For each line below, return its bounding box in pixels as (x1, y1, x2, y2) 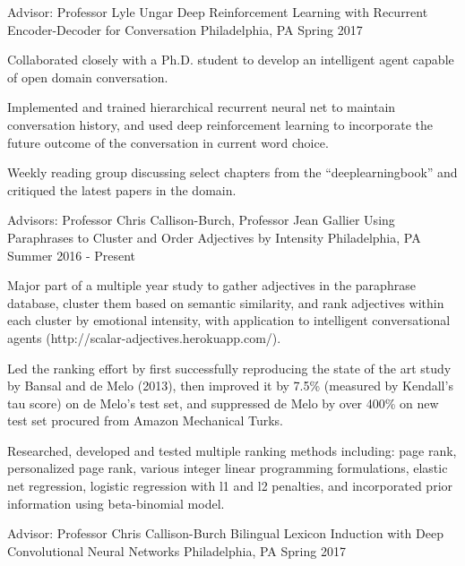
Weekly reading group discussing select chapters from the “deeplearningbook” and (7, 163, 458, 182)
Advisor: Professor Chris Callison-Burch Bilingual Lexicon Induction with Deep (7, 524, 443, 543)
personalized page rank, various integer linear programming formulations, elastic (7, 459, 448, 477)
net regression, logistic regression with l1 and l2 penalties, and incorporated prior (7, 476, 453, 495)
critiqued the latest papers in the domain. (7, 180, 237, 199)
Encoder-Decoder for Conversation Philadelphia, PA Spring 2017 (7, 20, 363, 39)
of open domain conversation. (7, 67, 168, 86)
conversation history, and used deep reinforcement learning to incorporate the (7, 115, 433, 133)
